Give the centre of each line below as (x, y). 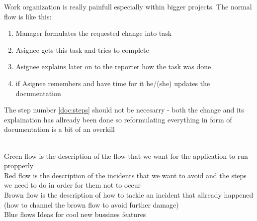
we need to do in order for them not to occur (73, 185)
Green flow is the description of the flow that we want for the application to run (126, 156)
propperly (19, 166)
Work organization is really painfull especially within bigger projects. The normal (128, 6)
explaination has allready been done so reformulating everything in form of (118, 119)
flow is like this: (28, 16)
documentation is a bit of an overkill (59, 129)
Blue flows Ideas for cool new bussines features (75, 214)
